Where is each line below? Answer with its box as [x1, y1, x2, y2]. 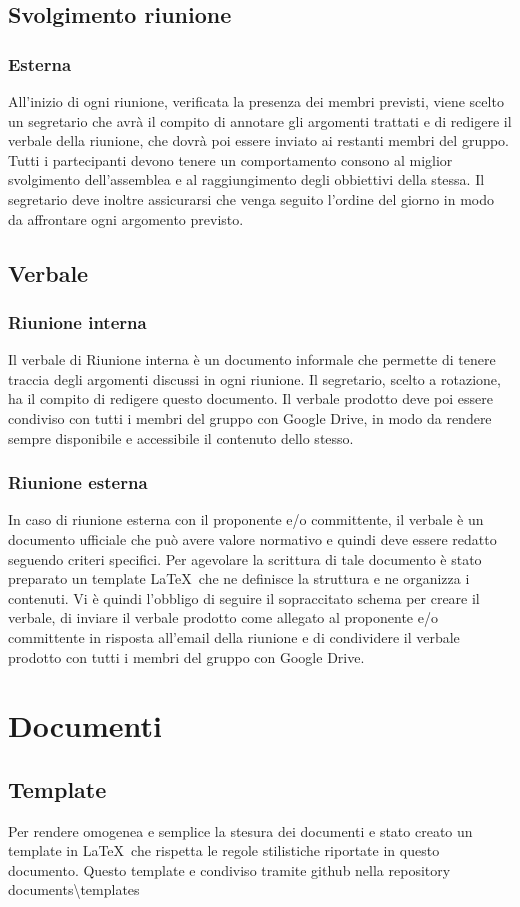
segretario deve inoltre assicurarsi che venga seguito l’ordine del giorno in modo [8, 188, 494, 209]
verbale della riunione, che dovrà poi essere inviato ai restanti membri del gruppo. [8, 130, 510, 151]
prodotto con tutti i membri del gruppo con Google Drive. [8, 646, 365, 667]
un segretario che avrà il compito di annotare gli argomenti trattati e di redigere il [8, 110, 512, 131]
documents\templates [8, 879, 140, 900]
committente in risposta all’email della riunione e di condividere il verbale [8, 626, 460, 647]
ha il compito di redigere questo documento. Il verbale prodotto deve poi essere [8, 388, 493, 409]
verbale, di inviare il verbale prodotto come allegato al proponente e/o [8, 607, 438, 628]
